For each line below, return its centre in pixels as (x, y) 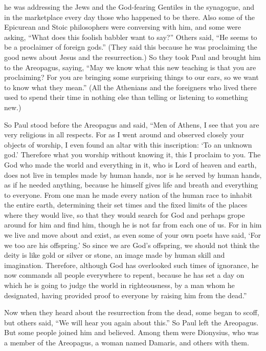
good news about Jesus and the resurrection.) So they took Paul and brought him (132, 57)
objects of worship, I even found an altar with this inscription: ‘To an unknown (128, 144)
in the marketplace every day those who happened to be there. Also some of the (129, 17)
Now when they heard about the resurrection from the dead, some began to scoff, (132, 312)
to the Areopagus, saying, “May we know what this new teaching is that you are (130, 67)
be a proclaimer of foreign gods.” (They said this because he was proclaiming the (131, 47)
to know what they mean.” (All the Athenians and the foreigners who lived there (130, 87)
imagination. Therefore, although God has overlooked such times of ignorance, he (131, 265)
